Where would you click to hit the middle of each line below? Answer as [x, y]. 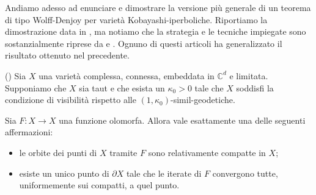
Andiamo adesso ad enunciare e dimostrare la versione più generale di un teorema [158, 7]
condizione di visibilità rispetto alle [71, 100]
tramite [123, 152]
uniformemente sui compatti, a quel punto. [99, 185]
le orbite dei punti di [58, 152]
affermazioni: [29, 132]
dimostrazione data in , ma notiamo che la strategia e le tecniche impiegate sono [156, 31]
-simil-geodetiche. [203, 100]
